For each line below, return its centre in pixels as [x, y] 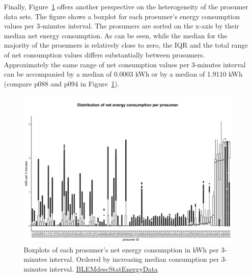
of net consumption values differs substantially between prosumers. [104, 54]
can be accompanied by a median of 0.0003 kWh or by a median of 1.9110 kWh [123, 74]
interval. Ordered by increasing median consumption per [134, 259]
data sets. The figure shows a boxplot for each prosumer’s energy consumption [122, 16]
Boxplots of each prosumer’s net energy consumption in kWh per [121, 249]
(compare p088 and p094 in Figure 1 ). [62, 83]
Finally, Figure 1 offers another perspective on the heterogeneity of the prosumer [126, 6]
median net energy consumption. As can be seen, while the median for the [116, 35]
